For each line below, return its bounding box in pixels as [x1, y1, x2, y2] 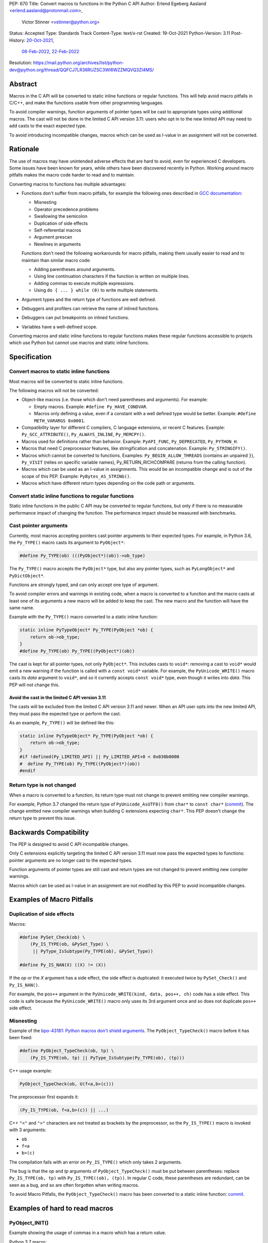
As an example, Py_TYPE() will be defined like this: [9, 719, 115, 725]
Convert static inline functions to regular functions [9, 492, 134, 499]
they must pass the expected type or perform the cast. [9, 710, 121, 716]
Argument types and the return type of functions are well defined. [21, 296, 156, 302]
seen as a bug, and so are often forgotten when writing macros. [9, 1182, 139, 1188]
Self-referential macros [34, 227, 81, 233]
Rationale [9, 145, 39, 154]
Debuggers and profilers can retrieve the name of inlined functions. [21, 305, 159, 311]
